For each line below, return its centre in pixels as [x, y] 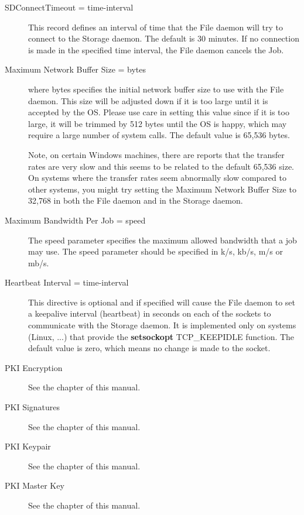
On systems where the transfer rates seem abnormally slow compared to [157, 178]
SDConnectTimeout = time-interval [69, 7]
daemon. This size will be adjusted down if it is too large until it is [148, 100]
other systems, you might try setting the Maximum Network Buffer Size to [162, 189]
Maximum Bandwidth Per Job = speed [75, 220]
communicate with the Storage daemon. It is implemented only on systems [162, 325]
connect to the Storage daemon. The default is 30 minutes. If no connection [164, 38]
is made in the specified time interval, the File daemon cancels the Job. [156, 49]
